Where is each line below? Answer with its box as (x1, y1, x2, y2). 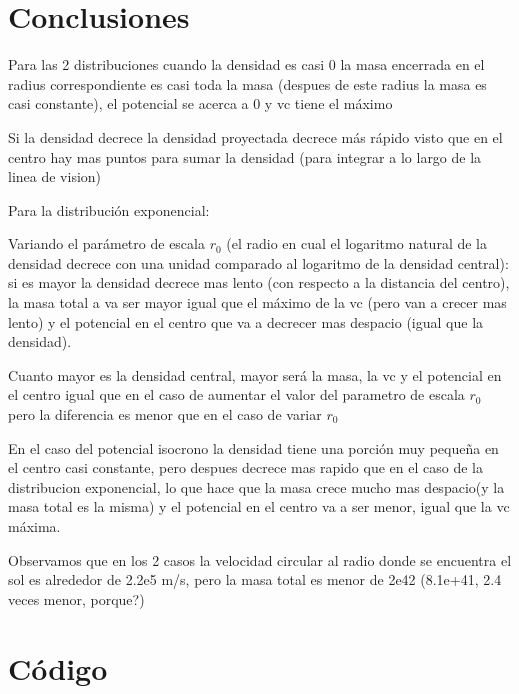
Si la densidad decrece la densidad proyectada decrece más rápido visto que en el (8, 126, 503, 147)
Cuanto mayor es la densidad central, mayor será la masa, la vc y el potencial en (8, 364, 502, 385)
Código (8, 647, 108, 688)
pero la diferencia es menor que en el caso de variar (8, 404, 322, 425)
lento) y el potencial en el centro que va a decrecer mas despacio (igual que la (8, 311, 484, 332)
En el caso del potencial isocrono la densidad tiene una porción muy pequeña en (8, 437, 499, 458)
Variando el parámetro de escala (8, 233, 205, 254)
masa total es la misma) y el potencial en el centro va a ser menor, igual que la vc (8, 496, 510, 517)
